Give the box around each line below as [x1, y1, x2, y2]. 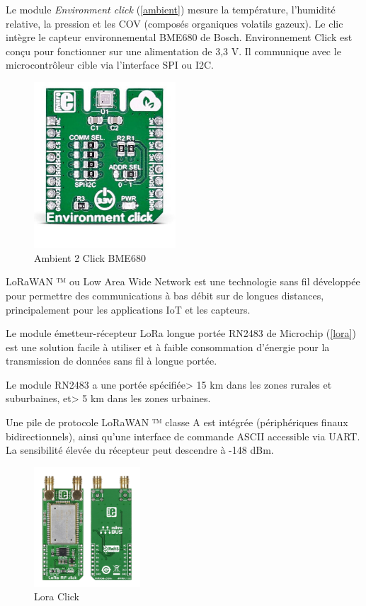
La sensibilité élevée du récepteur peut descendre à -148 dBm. [6, 442, 274, 457]
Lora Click [34, 589, 80, 604]
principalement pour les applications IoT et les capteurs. [6, 302, 251, 316]
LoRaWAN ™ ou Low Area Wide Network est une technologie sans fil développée [6, 274, 360, 289]
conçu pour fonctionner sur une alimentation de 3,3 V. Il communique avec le [6, 43, 341, 58]
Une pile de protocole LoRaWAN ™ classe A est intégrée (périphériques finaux [6, 415, 348, 430]
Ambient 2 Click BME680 [34, 250, 146, 265]
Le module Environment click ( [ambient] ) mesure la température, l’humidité [6, 2, 336, 16]
